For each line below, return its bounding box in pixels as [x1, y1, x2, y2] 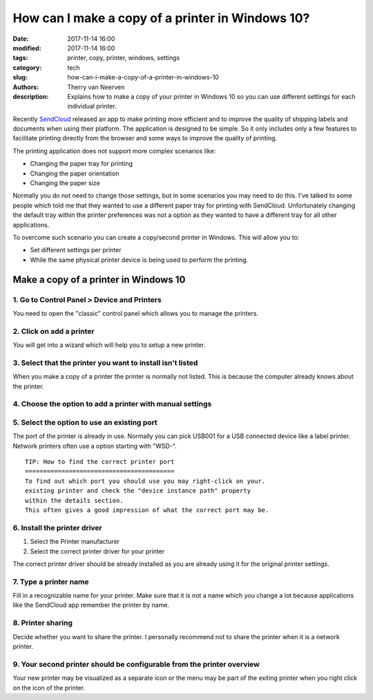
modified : [12, 44, 41, 52]
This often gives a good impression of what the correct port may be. [25, 507, 269, 514]
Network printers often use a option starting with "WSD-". [12, 442, 178, 450]
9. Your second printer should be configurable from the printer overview [12, 659, 260, 669]
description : [12, 92, 49, 100]
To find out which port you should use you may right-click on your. [25, 477, 266, 485]
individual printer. [67, 102, 117, 111]
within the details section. [25, 496, 124, 504]
